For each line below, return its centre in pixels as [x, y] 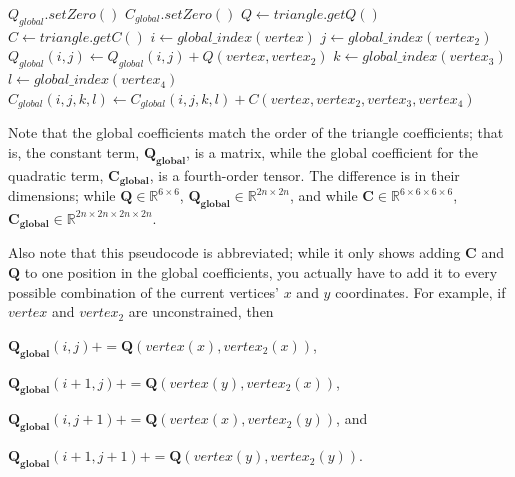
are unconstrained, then [201, 311]
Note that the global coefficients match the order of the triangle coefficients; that [256, 132]
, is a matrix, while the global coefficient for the [332, 151]
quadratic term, [56, 174]
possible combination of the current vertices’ [144, 291]
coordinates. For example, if [420, 291]
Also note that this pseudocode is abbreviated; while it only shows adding [234, 252]
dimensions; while [62, 195]
